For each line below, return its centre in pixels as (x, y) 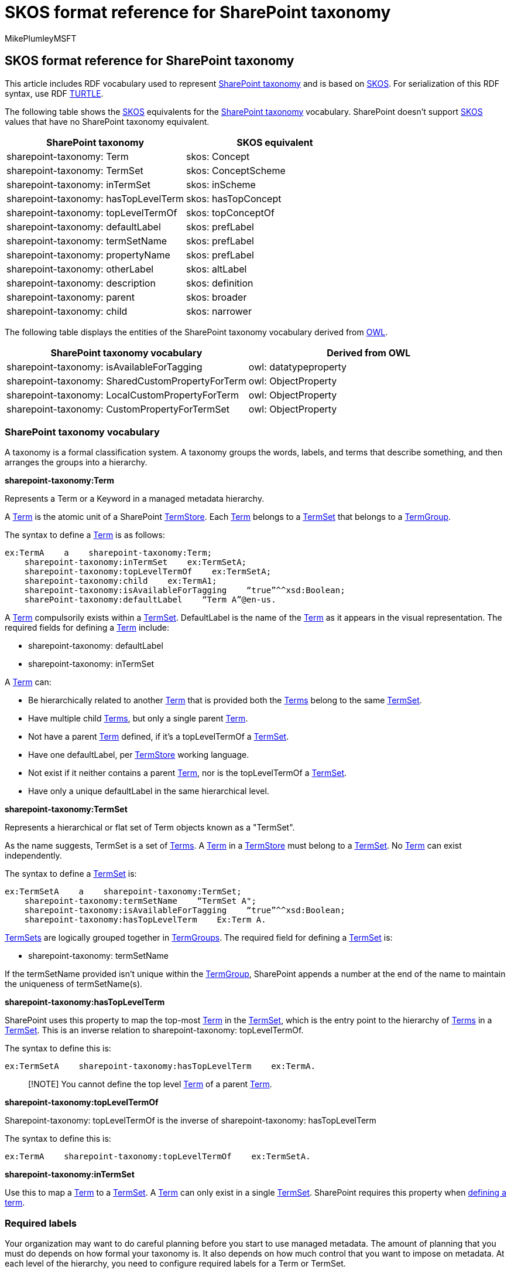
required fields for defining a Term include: (87, 628)
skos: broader (217, 297)
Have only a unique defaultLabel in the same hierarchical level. (149, 791)
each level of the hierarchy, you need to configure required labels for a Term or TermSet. (175, 1264)
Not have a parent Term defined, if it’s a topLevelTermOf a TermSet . (159, 737)
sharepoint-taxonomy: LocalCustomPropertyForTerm (123, 395)
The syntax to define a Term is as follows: (85, 535)
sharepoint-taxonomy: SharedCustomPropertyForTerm (126, 381)
